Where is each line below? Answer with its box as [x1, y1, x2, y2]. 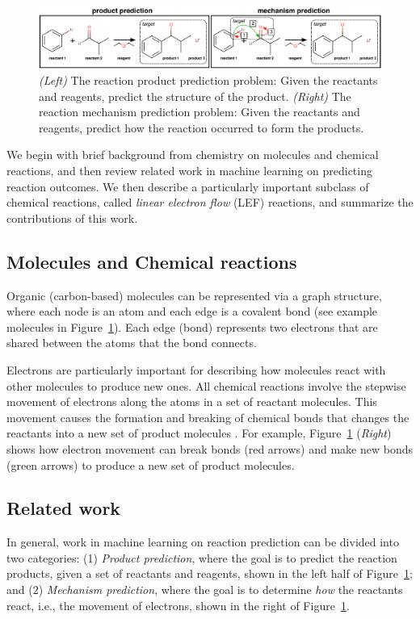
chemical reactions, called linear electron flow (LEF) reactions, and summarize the [6, 194, 414, 211]
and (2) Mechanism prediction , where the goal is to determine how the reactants [6, 581, 403, 598]
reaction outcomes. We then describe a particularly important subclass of [6, 178, 369, 194]
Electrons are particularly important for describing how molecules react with [6, 361, 386, 378]
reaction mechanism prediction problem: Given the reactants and [39, 103, 360, 120]
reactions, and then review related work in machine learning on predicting [6, 161, 372, 178]
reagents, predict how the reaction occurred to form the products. [39, 119, 364, 136]
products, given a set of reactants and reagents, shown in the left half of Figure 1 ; [6, 565, 413, 582]
